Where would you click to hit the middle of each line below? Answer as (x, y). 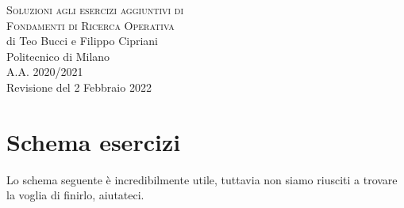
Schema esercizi (94, 141)
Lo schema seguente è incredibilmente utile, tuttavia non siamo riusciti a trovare (202, 179)
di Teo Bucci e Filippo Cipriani (83, 41)
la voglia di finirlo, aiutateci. (75, 195)
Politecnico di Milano (58, 56)
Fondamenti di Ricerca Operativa (90, 25)
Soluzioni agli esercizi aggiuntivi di (95, 9)
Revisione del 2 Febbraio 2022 (79, 87)
